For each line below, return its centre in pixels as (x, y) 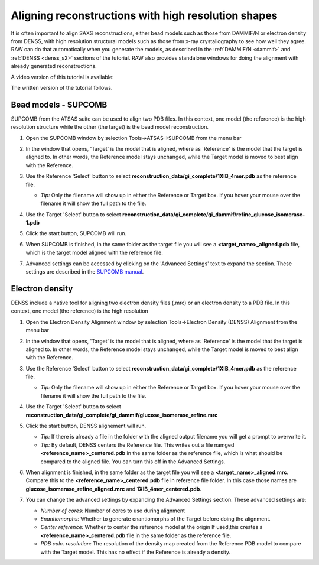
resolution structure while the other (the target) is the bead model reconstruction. (110, 127)
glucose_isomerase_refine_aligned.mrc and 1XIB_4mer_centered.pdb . (114, 489)
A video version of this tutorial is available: (62, 77)
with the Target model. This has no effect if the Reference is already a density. (136, 552)
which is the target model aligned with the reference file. (95, 253)
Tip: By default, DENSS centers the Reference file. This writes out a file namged (137, 445)
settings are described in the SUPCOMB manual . (85, 272)
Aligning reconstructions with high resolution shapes (144, 15)
